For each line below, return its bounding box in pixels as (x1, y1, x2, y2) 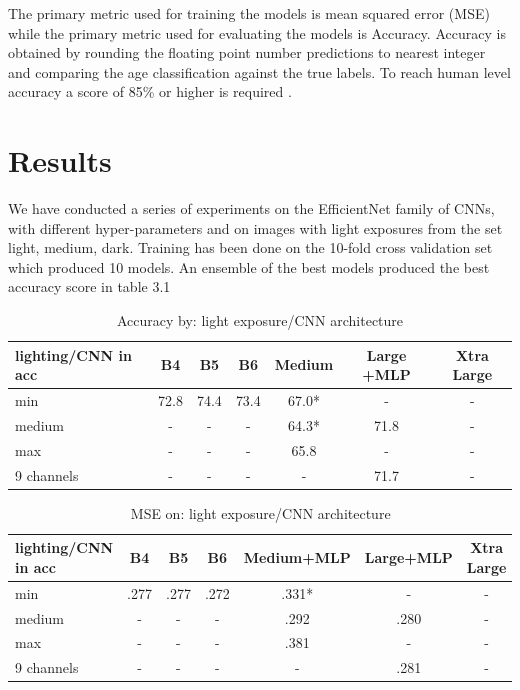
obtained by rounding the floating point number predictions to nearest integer (8, 42, 486, 63)
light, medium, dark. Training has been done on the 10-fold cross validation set (8, 237, 493, 258)
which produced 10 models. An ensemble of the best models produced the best (8, 256, 490, 277)
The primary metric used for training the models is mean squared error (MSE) (8, 3, 490, 23)
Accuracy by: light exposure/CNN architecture (116, 310, 404, 331)
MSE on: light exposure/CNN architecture (130, 502, 391, 523)
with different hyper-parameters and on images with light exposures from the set (8, 217, 503, 238)
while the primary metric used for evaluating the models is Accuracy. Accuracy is (8, 22, 506, 43)
